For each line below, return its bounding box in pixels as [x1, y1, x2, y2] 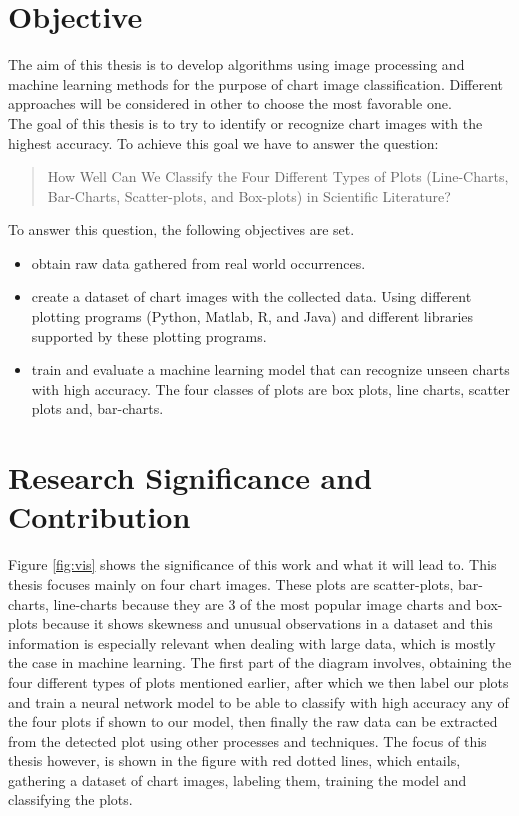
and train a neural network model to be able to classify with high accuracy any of [8, 691, 509, 712]
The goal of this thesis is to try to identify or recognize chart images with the [8, 112, 483, 133]
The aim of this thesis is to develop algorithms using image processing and [8, 54, 465, 75]
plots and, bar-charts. [31, 398, 164, 419]
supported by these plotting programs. [31, 325, 267, 346]
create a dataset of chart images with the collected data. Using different [31, 286, 472, 307]
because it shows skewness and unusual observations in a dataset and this [42, 613, 493, 634]
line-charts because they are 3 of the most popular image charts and [53, 593, 471, 614]
